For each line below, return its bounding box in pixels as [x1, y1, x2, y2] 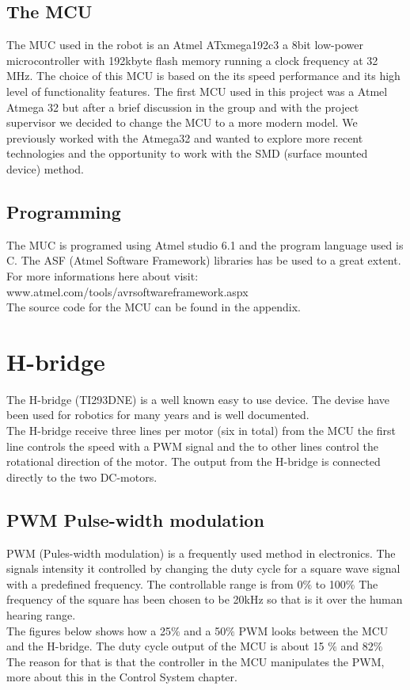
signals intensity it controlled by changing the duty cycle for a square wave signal [6, 560, 401, 577]
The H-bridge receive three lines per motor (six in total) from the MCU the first [6, 422, 397, 439]
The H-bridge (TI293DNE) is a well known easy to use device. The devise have [6, 391, 390, 407]
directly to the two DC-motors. [6, 468, 158, 485]
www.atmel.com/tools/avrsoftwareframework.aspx [6, 283, 249, 299]
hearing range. [6, 606, 76, 623]
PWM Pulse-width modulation [6, 507, 264, 532]
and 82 [340, 638, 374, 654]
